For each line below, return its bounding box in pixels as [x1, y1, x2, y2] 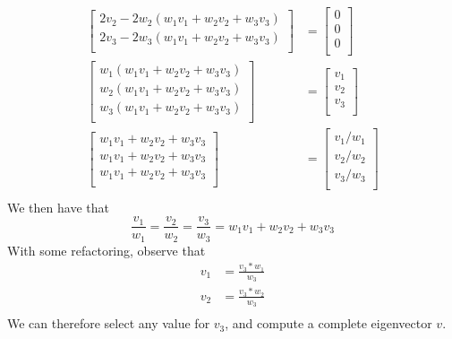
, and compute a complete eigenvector [225, 314, 432, 333]
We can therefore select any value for [7, 314, 210, 333]
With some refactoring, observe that [7, 240, 206, 259]
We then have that [7, 197, 109, 216]
